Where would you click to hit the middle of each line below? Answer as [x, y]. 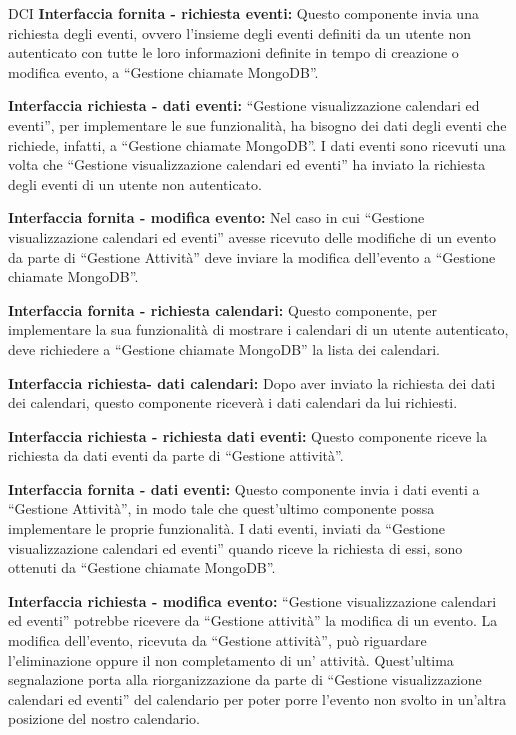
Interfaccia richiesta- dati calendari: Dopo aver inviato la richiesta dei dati [252, 382]
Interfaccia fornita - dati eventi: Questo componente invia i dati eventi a [244, 488]
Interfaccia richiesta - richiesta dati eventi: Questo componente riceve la [247, 435]
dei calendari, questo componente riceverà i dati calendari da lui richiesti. [233, 402]
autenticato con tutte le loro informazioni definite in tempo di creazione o [233, 52]
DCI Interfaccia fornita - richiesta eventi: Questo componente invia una [243, 13]
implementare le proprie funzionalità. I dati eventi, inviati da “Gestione [227, 528]
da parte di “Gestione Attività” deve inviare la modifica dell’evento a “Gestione [252, 256]
